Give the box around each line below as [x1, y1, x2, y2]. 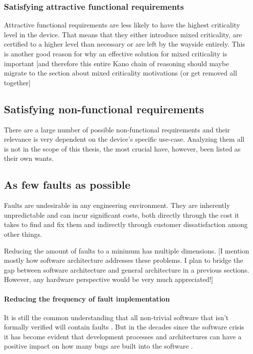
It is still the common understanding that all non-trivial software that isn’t [4, 312, 229, 322]
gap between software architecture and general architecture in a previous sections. [4, 264, 250, 275]
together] [4, 77, 31, 87]
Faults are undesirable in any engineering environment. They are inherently [4, 200, 230, 210]
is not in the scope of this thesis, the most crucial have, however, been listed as [4, 143, 241, 153]
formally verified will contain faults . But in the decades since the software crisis [4, 322, 244, 332]
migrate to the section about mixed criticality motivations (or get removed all [4, 68, 237, 78]
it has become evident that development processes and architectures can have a [4, 331, 242, 341]
